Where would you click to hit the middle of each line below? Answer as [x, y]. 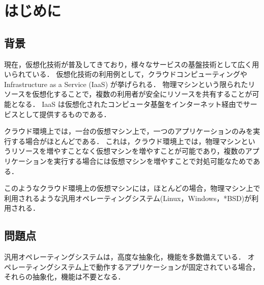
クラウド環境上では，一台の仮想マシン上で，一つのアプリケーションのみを [129, 131]
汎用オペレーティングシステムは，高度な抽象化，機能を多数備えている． [125, 257]
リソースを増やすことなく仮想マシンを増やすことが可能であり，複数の [128, 151]
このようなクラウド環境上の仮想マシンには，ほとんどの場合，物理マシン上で [132, 188]
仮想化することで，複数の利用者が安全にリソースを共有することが [142, 94]
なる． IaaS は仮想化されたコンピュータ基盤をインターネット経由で [130, 104]
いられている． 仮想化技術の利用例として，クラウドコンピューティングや [126, 74]
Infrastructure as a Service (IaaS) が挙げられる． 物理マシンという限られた [126, 84]
